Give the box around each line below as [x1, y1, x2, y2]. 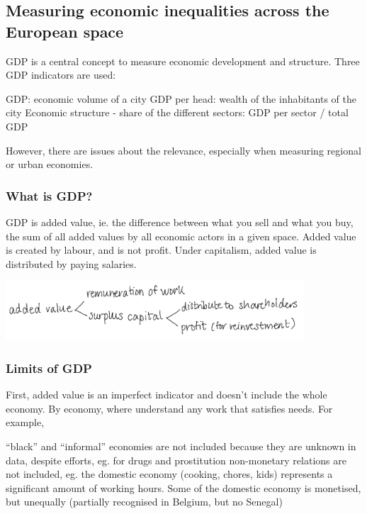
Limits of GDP [6, 359, 92, 376]
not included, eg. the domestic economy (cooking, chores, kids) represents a [6, 466, 333, 481]
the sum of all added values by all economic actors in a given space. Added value [6, 228, 356, 243]
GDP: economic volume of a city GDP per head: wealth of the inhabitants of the [6, 91, 356, 106]
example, [6, 415, 45, 430]
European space [6, 20, 124, 42]
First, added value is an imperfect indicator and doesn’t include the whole [6, 387, 327, 402]
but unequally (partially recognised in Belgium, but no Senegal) [6, 494, 283, 509]
